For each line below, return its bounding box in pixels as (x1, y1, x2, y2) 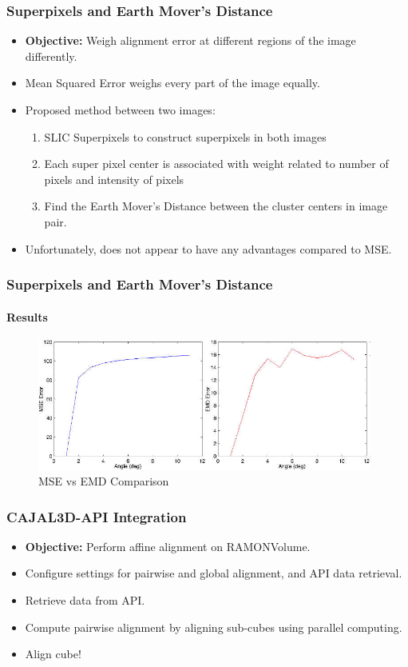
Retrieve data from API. (25, 592, 145, 609)
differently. (25, 47, 77, 64)
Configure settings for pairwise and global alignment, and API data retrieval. (25, 565, 402, 581)
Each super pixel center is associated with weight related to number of (44, 155, 389, 172)
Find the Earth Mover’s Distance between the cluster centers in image (44, 198, 388, 214)
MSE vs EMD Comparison (38, 473, 169, 489)
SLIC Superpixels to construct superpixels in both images (44, 128, 327, 145)
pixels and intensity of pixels (44, 170, 184, 187)
